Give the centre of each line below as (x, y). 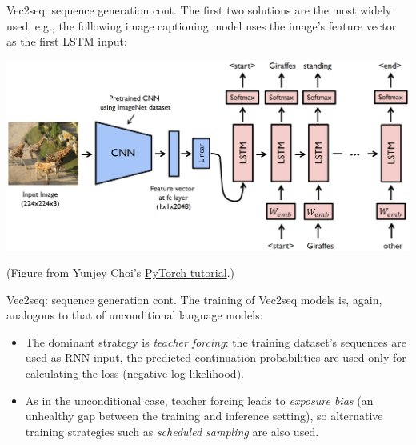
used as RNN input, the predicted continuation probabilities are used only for (216, 357)
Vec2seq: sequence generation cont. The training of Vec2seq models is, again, (194, 299)
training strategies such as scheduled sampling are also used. (172, 431)
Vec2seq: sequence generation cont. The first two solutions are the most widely (199, 10)
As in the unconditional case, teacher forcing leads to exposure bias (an (199, 400)
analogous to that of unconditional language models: (135, 315)
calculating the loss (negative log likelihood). (134, 373)
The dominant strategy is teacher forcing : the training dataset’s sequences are (216, 341)
